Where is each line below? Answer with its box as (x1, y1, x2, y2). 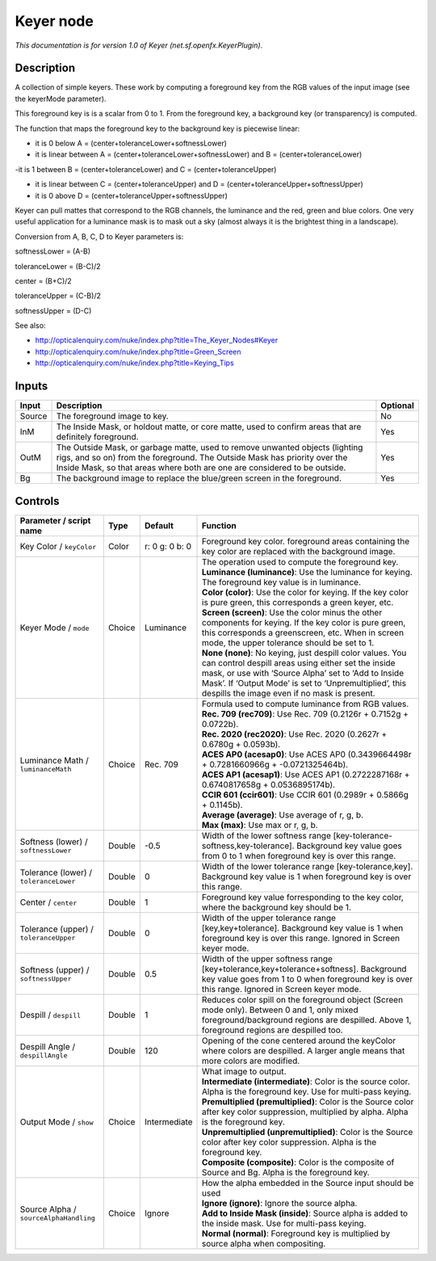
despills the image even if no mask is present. (202, 687, 375, 699)
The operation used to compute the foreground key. (202, 556, 399, 567)
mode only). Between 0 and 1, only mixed (202, 1004, 358, 1015)
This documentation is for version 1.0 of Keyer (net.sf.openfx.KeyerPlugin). (15, 40, 263, 50)
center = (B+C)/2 (15, 275, 72, 286)
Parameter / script (19, 515, 91, 526)
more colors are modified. (202, 1055, 300, 1066)
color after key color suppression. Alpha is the (202, 1136, 377, 1147)
